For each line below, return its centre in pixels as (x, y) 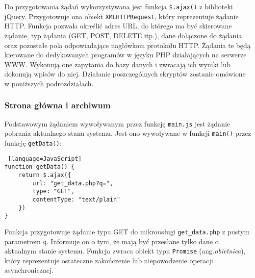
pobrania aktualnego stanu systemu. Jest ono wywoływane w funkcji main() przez (128, 133)
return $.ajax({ (45, 175)
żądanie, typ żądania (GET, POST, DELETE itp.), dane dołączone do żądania (123, 35)
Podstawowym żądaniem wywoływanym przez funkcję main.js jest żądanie (117, 123)
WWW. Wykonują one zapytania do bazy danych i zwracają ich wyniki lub (117, 64)
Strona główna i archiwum (58, 105)
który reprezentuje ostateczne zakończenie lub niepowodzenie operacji (109, 260)
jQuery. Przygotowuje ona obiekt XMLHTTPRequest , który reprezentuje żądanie (122, 16)
